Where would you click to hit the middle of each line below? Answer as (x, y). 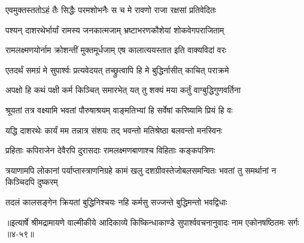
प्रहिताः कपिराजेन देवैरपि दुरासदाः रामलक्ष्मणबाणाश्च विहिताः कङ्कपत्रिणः (110, 150)
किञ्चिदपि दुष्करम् (32, 182)
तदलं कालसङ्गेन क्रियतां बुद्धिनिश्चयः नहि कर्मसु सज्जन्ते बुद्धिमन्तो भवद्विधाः (116, 202)
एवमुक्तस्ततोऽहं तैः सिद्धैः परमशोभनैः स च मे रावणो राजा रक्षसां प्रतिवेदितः (111, 10)
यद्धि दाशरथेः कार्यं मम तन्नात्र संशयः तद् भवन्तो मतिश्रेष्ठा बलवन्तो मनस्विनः (114, 130)
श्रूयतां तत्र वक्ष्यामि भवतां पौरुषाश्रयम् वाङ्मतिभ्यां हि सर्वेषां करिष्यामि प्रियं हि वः (119, 110)
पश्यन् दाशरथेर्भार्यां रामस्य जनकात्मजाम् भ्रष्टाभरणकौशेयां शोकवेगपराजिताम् (115, 30)
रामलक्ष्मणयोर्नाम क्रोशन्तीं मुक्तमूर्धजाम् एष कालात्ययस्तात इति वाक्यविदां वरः (116, 50)
